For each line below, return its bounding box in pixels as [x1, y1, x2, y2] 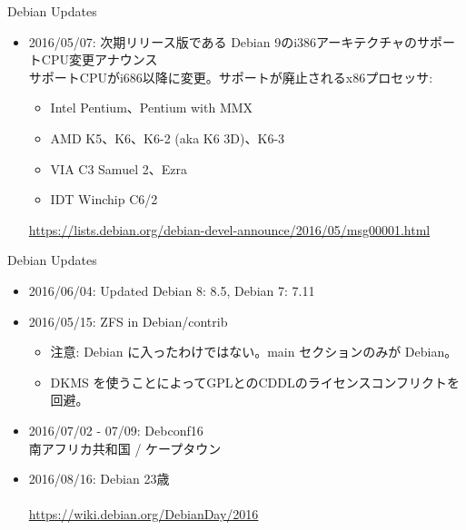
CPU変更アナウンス [41, 50, 158, 69]
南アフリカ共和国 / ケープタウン [28, 438, 222, 457]
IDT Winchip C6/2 [50, 190, 158, 209]
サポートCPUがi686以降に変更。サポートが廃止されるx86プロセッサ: [28, 67, 433, 86]
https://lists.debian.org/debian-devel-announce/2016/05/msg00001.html [28, 220, 431, 239]
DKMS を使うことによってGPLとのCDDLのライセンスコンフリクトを [50, 372, 461, 391]
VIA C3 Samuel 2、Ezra [50, 159, 187, 178]
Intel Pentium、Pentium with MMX [50, 98, 253, 117]
